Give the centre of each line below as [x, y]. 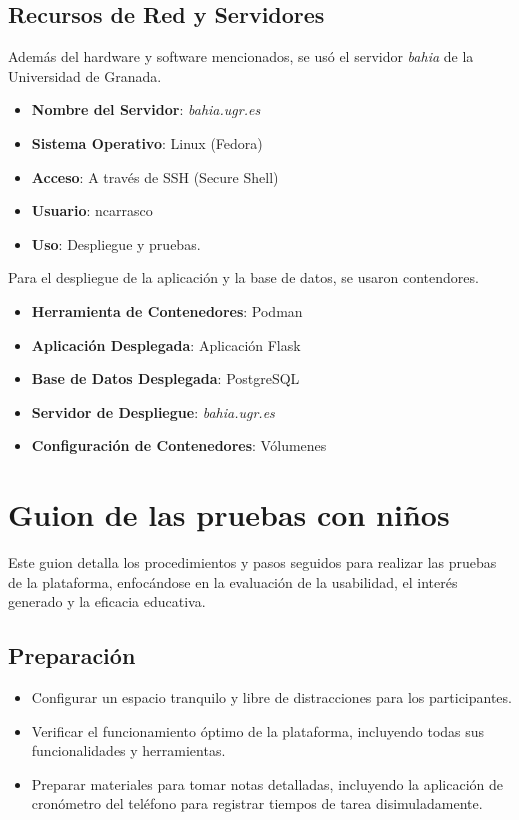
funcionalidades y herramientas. [128, 750]
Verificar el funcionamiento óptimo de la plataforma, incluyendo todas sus [258, 730]
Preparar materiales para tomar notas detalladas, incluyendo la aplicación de [267, 783]
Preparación [72, 655]
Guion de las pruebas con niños [229, 514]
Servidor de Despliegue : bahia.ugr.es [153, 411]
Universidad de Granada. [85, 75]
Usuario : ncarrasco [92, 210]
